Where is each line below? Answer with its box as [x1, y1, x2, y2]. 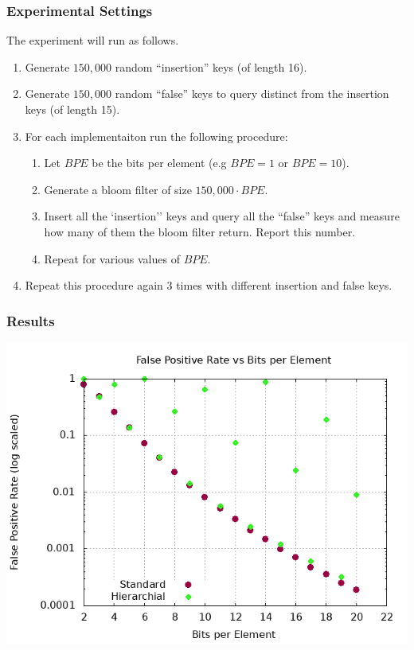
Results [6, 310, 55, 330]
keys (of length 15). [25, 101, 120, 117]
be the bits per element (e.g [92, 154, 227, 171]
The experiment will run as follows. [6, 32, 179, 49]
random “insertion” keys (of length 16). [115, 58, 307, 75]
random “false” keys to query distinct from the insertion [115, 85, 389, 102]
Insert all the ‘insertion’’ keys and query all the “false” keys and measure [44, 208, 400, 224]
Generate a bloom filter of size [44, 181, 192, 197]
